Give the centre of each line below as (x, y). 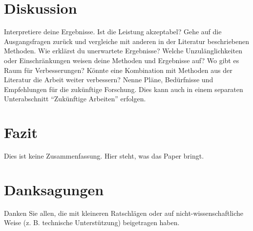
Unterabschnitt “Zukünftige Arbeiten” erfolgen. (75, 99)
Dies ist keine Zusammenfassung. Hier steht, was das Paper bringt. (104, 156)
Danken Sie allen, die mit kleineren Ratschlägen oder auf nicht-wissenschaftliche (124, 213)
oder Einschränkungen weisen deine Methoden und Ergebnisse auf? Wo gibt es (122, 60)
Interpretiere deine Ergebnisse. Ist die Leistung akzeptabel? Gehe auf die (113, 32)
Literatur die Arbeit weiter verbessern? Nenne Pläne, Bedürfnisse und (109, 80)
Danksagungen (54, 189)
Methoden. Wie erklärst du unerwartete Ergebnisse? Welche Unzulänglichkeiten (123, 51)
